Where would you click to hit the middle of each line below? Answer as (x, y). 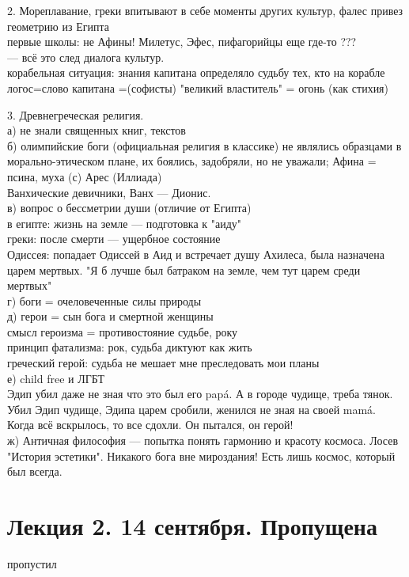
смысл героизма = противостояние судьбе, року (123, 331)
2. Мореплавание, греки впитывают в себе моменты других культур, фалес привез (205, 10)
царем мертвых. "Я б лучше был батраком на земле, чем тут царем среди (184, 270)
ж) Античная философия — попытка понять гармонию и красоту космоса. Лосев (203, 440)
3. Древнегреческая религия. (76, 114)
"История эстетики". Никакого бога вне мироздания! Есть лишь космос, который (201, 456)
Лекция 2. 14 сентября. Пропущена (192, 526)
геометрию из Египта (58, 26)
